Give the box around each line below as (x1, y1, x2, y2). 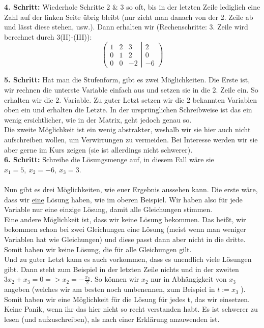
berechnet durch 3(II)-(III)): (4, 31, 92, 42)
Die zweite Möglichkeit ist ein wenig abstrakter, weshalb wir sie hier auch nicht (4, 124, 251, 135)
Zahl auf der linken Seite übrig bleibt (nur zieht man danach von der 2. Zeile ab (4, 11, 253, 22)
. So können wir (90, 274, 139, 284)
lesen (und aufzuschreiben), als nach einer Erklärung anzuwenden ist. (4, 313, 220, 324)
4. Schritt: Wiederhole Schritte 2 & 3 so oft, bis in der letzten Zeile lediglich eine (4, 2, 260, 12)
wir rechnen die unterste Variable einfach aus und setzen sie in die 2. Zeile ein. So (4, 84, 258, 95)
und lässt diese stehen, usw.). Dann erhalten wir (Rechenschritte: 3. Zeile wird (4, 21, 248, 32)
